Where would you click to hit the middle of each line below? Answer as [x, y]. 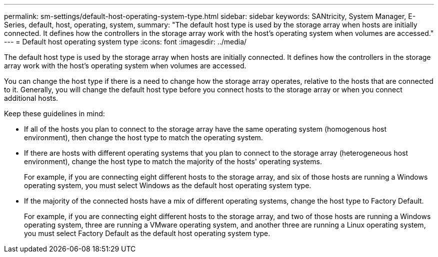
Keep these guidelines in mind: [54, 114]
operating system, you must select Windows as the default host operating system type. [168, 185]
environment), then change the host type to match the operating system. [143, 137]
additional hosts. [31, 98]
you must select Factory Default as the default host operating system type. [147, 233]
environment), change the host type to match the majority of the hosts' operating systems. [173, 161]
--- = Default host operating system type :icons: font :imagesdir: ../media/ [125, 42]
